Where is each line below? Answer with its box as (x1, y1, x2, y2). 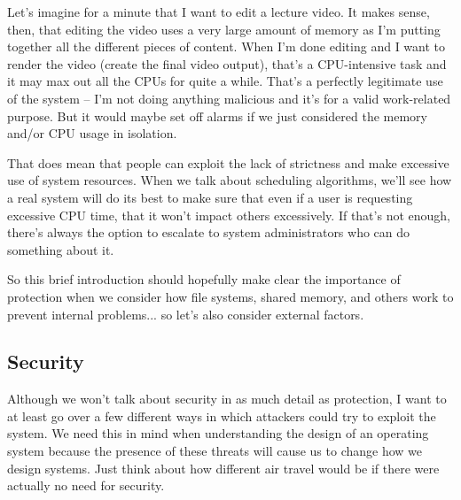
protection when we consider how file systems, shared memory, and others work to (7, 287, 454, 305)
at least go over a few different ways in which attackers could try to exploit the (7, 406, 436, 425)
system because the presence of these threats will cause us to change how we (7, 442, 423, 460)
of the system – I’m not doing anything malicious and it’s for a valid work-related (7, 88, 451, 107)
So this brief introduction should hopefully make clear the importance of (7, 270, 401, 288)
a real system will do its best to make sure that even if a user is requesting (7, 188, 413, 206)
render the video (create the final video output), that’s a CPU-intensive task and (7, 54, 447, 73)
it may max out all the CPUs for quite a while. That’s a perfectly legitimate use (7, 72, 443, 90)
